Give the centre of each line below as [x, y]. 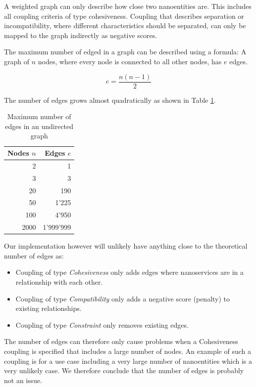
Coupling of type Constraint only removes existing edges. [102, 324]
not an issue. [23, 380]
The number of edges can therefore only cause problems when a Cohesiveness [121, 341]
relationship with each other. [59, 281]
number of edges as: [34, 255]
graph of [17, 61]
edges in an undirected [39, 126]
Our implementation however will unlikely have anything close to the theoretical [126, 246]
